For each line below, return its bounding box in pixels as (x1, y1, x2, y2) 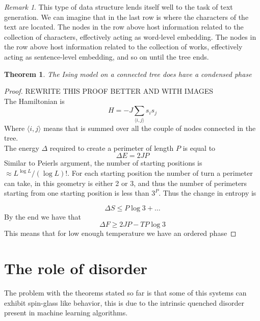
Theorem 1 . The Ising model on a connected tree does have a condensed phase (4, 68, 252, 79)
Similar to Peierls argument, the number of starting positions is (4, 157, 202, 168)
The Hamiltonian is (4, 95, 65, 106)
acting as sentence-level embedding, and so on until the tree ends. (4, 51, 209, 62)
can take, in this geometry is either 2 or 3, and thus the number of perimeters (4, 177, 247, 188)
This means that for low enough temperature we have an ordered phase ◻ (4, 228, 237, 238)
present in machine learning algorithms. (4, 307, 128, 318)
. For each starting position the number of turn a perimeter (67, 168, 253, 178)
